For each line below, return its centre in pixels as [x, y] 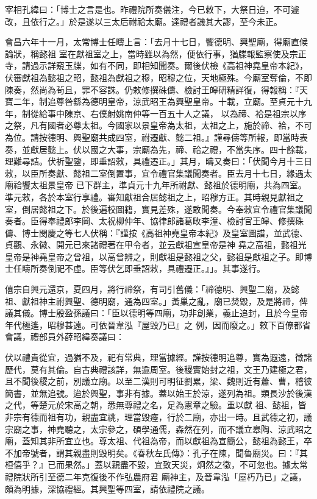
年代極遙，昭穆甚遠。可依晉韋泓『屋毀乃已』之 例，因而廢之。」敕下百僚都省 [158, 324]
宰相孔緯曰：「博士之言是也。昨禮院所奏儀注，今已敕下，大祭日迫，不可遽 [152, 9]
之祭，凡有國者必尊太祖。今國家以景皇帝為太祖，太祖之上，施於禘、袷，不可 [158, 125]
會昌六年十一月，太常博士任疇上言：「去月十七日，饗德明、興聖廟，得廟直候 [156, 42]
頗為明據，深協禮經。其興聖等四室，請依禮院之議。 [107, 488]
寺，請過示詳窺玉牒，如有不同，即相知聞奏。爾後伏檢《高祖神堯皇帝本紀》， [156, 65]
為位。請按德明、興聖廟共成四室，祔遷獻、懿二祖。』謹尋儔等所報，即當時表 [156, 137]
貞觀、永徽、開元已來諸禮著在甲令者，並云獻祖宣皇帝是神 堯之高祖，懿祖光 [156, 245]
